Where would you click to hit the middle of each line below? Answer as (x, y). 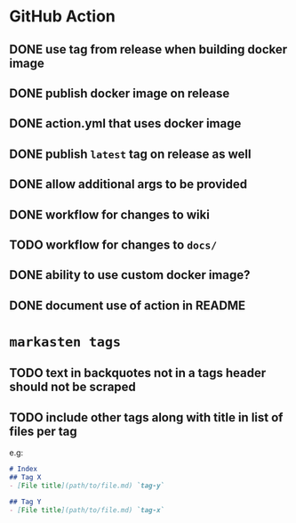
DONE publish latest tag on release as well (130, 154)
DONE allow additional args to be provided (128, 184)
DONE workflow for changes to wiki (110, 214)
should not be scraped (72, 387)
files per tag (43, 431)
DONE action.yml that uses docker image (125, 123)
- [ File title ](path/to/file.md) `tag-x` (87, 510)
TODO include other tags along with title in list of (146, 417)
